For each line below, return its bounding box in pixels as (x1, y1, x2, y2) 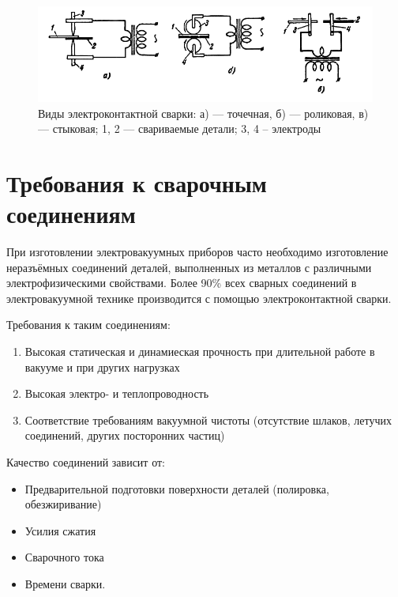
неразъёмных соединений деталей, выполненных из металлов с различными (6, 259, 372, 275)
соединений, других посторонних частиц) (24, 427, 225, 444)
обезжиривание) (24, 496, 102, 512)
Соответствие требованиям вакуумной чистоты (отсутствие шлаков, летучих (24, 411, 392, 428)
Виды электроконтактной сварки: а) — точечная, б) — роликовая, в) (38, 104, 369, 121)
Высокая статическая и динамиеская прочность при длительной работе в (24, 343, 375, 360)
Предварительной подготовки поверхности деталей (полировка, (24, 480, 329, 497)
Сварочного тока (24, 549, 104, 565)
